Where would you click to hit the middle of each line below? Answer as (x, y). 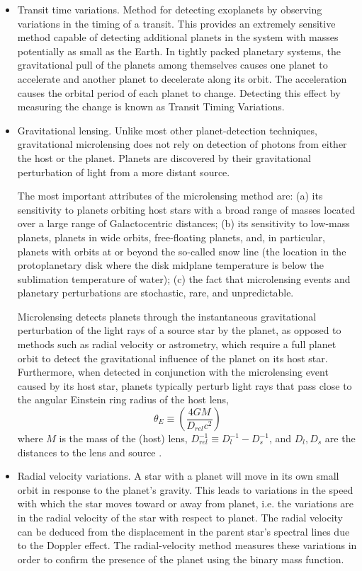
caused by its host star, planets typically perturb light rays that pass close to (185, 385)
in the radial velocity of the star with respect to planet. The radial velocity (180, 517)
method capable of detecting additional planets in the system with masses (178, 37)
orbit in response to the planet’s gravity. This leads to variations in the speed (185, 489)
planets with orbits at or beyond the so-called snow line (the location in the (182, 251)
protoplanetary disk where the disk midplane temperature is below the (170, 265)
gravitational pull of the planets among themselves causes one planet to (172, 65)
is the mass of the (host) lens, (123, 438)
